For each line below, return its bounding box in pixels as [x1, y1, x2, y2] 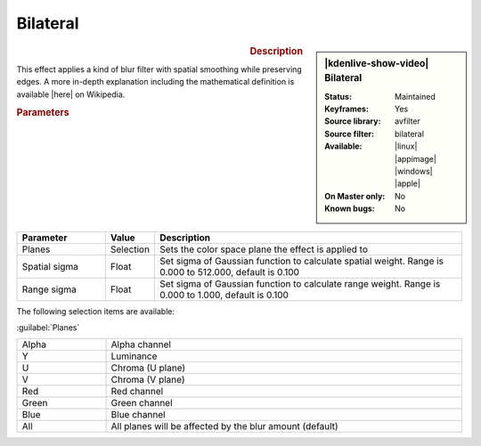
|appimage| [395, 153, 436, 164]
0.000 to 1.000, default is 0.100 [159, 288, 289, 301]
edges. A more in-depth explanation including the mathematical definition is [16, 77, 295, 87]
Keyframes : [324, 103, 370, 115]
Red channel [110, 385, 164, 398]
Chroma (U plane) [110, 361, 186, 374]
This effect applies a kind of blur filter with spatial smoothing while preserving [16, 63, 302, 75]
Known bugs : [324, 203, 376, 214]
